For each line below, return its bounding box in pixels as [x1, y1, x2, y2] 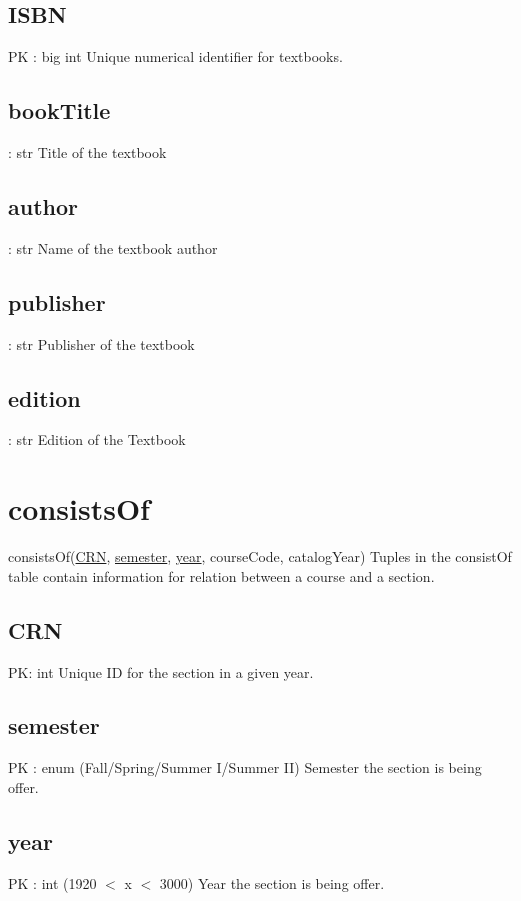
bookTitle [8, 95, 111, 126]
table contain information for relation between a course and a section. [8, 565, 435, 586]
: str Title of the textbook [8, 142, 167, 162]
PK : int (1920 [8, 872, 97, 893]
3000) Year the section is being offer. [159, 872, 385, 893]
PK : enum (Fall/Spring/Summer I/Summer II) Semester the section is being [8, 757, 482, 778]
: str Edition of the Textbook [8, 429, 186, 450]
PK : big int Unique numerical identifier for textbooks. [8, 46, 343, 67]
